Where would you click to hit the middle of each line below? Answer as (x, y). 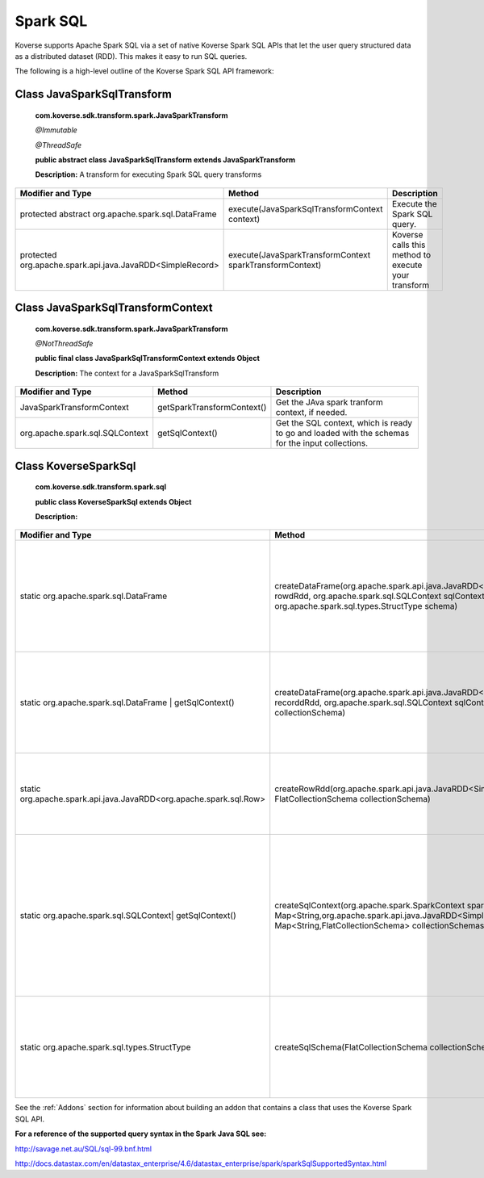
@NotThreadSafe (64, 344)
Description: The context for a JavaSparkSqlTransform (127, 373)
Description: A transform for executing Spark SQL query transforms (148, 174)
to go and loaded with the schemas (342, 434)
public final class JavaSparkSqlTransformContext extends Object (147, 358)
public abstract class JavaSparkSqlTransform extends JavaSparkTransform (165, 159)
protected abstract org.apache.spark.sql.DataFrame (118, 214)
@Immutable (56, 130)
